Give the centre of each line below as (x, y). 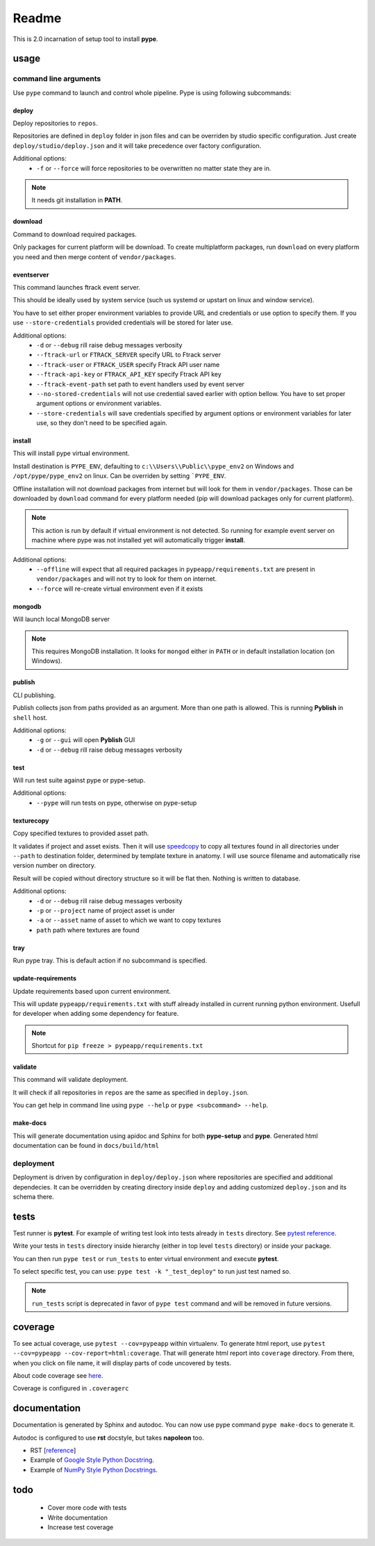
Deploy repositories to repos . (56, 123)
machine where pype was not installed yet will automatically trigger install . (139, 540)
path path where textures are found (88, 930)
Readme (37, 18)
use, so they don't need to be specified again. (102, 423)
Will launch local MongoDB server (61, 619)
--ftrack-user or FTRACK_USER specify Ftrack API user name (128, 364)
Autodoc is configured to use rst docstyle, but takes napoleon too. (108, 1438)
